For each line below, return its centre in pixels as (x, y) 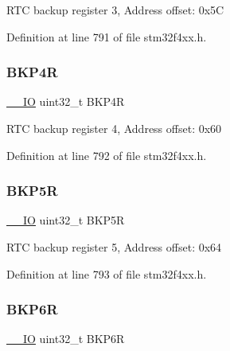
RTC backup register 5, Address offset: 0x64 (114, 247)
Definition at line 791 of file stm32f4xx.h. (107, 36)
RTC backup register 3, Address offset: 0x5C (115, 10)
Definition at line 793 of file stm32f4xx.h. (107, 273)
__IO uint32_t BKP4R (66, 101)
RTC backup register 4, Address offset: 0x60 (114, 128)
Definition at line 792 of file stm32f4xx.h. (107, 155)
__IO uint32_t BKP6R (66, 339)
